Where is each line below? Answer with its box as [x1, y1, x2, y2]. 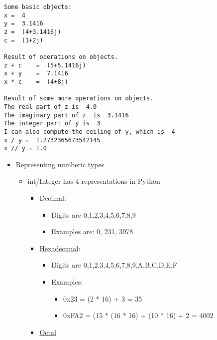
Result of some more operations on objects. [4, 95, 154, 102]
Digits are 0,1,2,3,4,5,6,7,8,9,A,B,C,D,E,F [51, 260, 177, 270]
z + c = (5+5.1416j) [4, 61, 86, 69]
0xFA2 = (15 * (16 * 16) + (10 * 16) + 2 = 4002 [63, 310, 214, 321]
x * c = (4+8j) [4, 78, 68, 85]
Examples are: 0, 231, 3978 [51, 226, 133, 237]
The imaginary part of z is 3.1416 [4, 111, 129, 119]
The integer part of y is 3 [4, 120, 101, 127]
